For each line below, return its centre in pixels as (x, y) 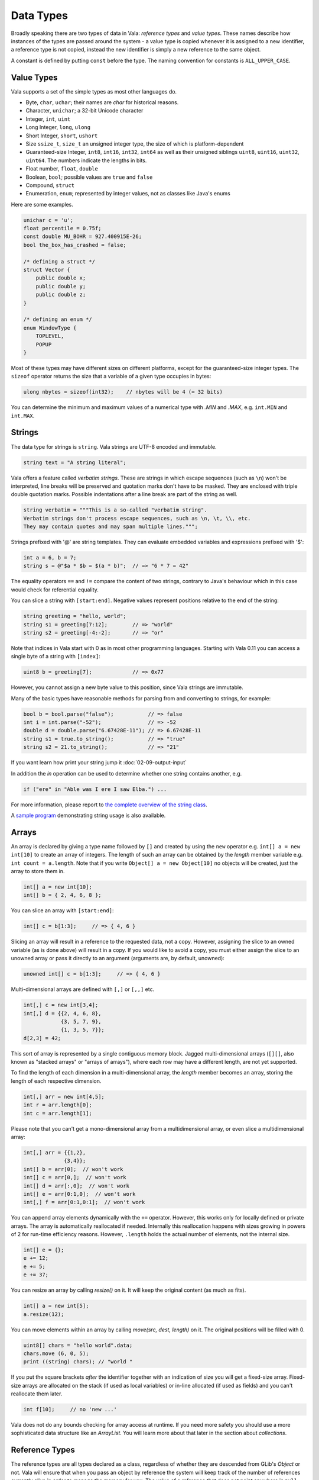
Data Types (39, 15)
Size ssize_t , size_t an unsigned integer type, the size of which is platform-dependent (135, 144)
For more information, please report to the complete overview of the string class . (109, 805)
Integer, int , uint (48, 119)
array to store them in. (38, 871)
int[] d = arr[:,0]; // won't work (77, 1186)
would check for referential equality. (55, 590)
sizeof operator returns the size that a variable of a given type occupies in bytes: (111, 377)
